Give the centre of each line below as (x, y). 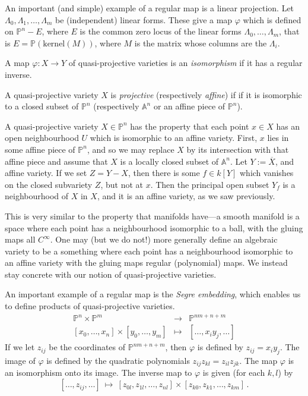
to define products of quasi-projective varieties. (90, 306)
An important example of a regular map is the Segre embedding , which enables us (153, 294)
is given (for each (234, 373)
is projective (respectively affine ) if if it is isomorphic (206, 94)
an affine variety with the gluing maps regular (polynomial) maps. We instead (146, 263)
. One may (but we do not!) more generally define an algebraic (164, 239)
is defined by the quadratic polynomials (118, 361)
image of (20, 361)
